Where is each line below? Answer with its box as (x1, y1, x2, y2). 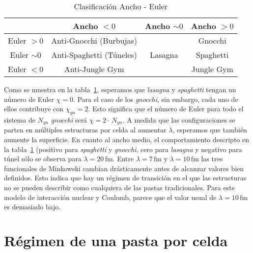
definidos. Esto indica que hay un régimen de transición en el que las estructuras (4, 173, 247, 183)
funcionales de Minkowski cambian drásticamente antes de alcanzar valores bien (4, 163, 244, 173)
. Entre (112, 153, 134, 164)
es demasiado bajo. (4, 202, 61, 212)
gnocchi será (51, 114, 87, 125)
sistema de (4, 114, 35, 125)
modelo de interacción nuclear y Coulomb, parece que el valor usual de (4, 192, 217, 202)
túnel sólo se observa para (4, 153, 82, 164)
